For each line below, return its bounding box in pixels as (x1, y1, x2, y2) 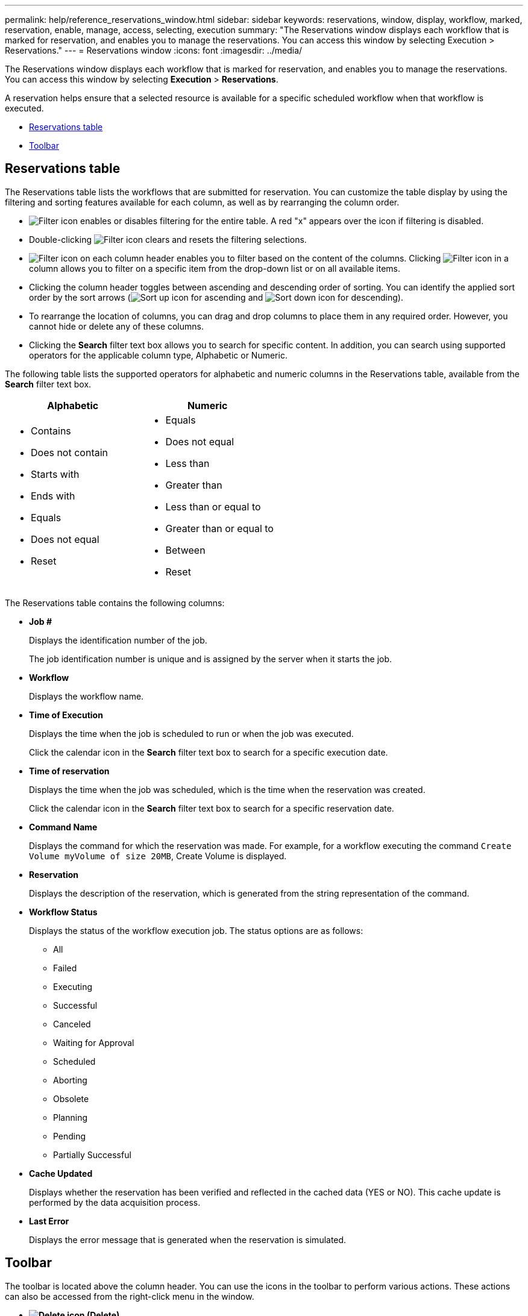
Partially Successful (53, 1149, 131, 1160)
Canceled (53, 1018, 91, 1029)
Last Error (29, 1215, 69, 1226)
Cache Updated (29, 1168, 93, 1179)
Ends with (31, 489, 75, 502)
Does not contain (31, 446, 108, 459)
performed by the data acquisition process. (29, 1197, 201, 1208)
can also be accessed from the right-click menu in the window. (5, 1291, 254, 1302)
